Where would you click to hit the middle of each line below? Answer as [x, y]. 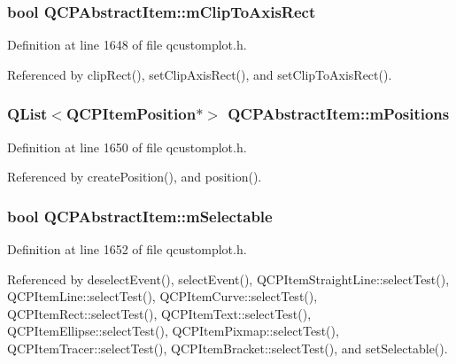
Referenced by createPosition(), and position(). [135, 177]
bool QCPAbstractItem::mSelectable [140, 216]
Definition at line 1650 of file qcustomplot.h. [127, 147]
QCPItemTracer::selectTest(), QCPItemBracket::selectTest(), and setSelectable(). [228, 348]
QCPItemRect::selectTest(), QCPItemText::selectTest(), [159, 313]
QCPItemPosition [131, 114]
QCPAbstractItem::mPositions [339, 114]
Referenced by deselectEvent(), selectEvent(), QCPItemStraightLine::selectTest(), [228, 279]
